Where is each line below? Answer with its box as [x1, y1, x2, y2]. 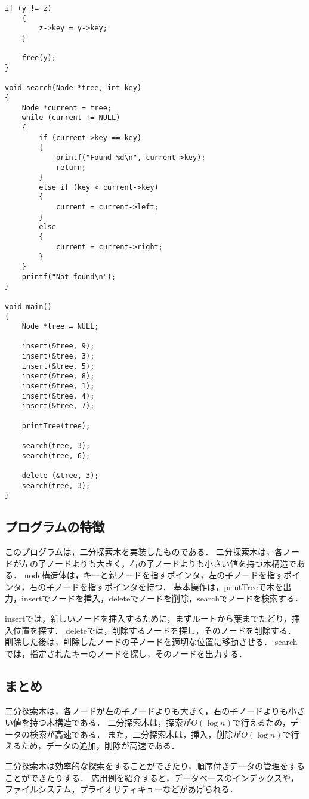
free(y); [21, 54, 56, 63]
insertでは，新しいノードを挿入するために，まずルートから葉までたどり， [5, 612, 292, 624]
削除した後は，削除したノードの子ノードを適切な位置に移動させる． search [5, 636, 298, 648]
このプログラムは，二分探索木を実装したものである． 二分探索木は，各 [5, 545, 283, 558]
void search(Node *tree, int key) [5, 84, 142, 92]
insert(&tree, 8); [21, 372, 95, 381]
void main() [5, 302, 52, 311]
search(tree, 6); [21, 451, 91, 460]
